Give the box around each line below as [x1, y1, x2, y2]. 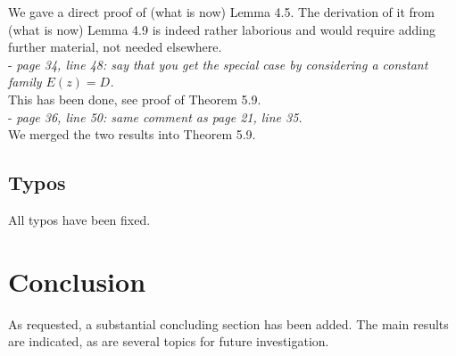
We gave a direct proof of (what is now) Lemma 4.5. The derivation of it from [8, 3, 435, 21]
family [8, 72, 42, 91]
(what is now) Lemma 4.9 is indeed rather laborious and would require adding [8, 20, 435, 38]
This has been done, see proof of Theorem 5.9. [8, 89, 261, 108]
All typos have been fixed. [8, 210, 151, 228]
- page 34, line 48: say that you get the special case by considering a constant [8, 54, 428, 73]
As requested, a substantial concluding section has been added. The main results [8, 314, 449, 333]
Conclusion [8, 262, 146, 299]
